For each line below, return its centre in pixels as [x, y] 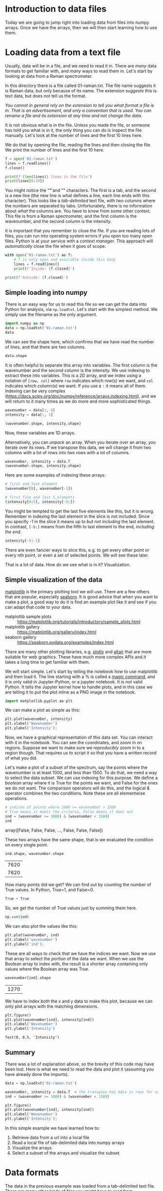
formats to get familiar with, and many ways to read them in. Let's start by [79, 71]
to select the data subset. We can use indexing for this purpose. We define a [81, 778]
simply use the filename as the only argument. [51, 315]
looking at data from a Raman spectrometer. [49, 76]
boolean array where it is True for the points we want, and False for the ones [81, 783]
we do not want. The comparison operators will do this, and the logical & [77, 788]
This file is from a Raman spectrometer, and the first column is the [71, 216]
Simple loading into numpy [46, 293]
